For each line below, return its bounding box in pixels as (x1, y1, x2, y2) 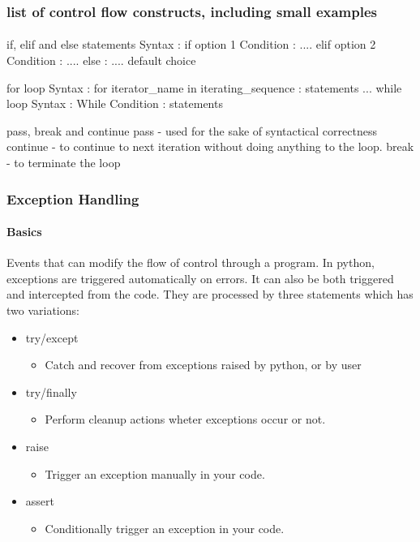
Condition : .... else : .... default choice (6, 52, 196, 69)
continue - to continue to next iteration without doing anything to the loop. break (6, 138, 414, 155)
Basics (6, 223, 42, 240)
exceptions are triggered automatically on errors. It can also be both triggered (6, 269, 394, 286)
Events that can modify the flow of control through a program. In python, (6, 254, 375, 271)
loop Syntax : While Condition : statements (6, 95, 223, 112)
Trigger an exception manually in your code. (45, 465, 265, 482)
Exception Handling (6, 188, 139, 209)
